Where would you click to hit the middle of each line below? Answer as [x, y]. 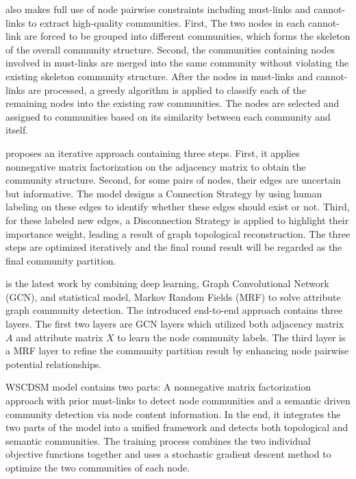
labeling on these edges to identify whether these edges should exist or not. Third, [178, 207]
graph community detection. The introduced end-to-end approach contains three [174, 310]
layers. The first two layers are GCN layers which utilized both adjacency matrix [175, 324]
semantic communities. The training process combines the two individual [158, 440]
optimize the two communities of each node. [98, 467]
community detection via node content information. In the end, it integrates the [173, 414]
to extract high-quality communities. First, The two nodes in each [167, 22]
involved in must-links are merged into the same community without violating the [177, 63]
